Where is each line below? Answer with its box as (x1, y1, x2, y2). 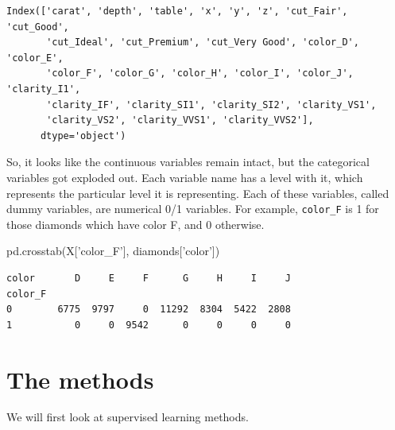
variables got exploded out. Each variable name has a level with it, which (6, 169, 363, 185)
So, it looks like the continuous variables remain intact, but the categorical (6, 153, 370, 170)
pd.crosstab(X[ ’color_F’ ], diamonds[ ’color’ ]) (6, 242, 220, 259)
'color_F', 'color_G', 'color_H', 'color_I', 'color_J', (46, 68, 354, 79)
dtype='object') (40, 130, 126, 141)
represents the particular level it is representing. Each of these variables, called (6, 184, 389, 201)
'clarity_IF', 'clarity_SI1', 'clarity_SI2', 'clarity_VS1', (46, 99, 377, 110)
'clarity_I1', (6, 83, 81, 95)
